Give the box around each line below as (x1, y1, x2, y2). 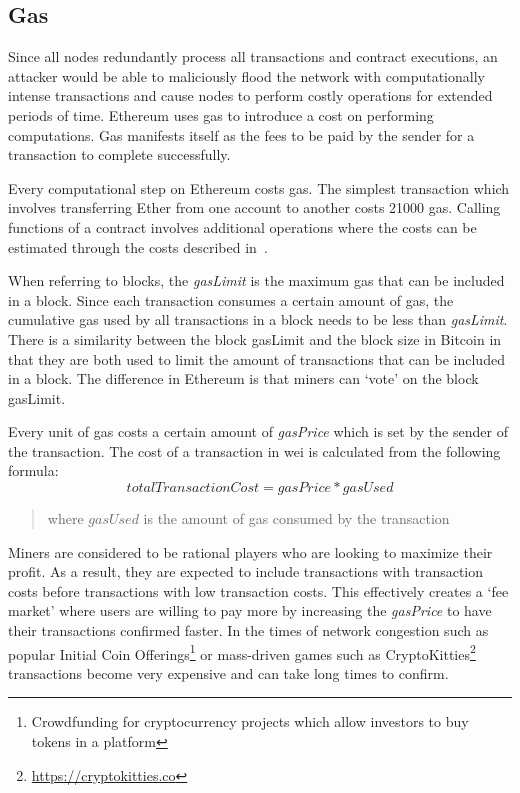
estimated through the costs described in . (8, 236, 268, 257)
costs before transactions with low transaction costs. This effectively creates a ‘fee (8, 580, 509, 601)
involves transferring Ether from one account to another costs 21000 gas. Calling (8, 197, 501, 218)
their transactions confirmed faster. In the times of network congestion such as (8, 620, 489, 641)
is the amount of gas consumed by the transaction (143, 508, 450, 529)
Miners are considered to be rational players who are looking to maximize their (8, 541, 493, 562)
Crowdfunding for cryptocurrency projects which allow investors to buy (31, 711, 469, 732)
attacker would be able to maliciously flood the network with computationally (8, 65, 485, 86)
